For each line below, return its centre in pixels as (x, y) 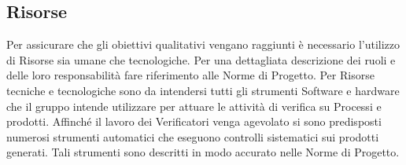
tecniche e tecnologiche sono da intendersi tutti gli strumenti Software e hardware (203, 90)
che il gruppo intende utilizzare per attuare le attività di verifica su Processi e (194, 106)
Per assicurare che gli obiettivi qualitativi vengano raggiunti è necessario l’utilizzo (203, 44)
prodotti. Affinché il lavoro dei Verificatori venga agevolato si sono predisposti (194, 121)
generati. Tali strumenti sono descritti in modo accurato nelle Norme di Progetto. (203, 152)
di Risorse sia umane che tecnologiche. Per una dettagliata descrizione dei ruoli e (201, 59)
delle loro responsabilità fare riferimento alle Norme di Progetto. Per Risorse (190, 75)
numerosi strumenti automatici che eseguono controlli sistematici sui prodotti (193, 136)
